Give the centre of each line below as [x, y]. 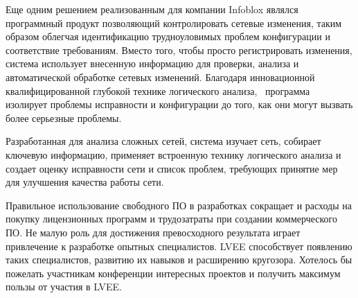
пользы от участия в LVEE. [64, 287]
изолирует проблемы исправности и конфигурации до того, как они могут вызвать [179, 104]
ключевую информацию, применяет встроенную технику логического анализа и [173, 154]
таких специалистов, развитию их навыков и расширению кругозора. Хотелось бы [179, 260]
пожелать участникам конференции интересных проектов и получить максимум [173, 273]
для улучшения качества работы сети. [85, 182]
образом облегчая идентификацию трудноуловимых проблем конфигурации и [168, 36]
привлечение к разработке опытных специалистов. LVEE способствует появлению [179, 246]
